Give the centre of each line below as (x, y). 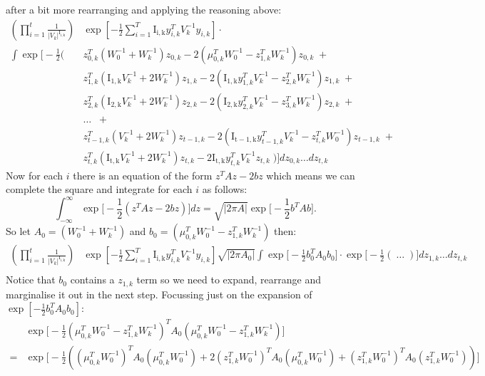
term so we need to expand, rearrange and (229, 280)
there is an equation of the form (143, 175)
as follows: (225, 189)
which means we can (311, 175)
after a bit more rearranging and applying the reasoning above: (144, 9)
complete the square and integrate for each (99, 189)
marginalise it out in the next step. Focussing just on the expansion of (159, 294)
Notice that (31, 280)
